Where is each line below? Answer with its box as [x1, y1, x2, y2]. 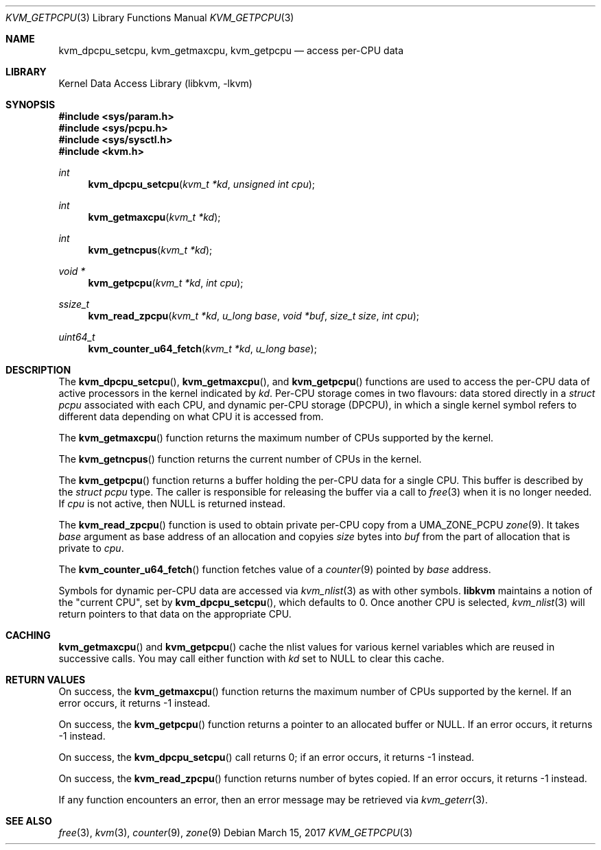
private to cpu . [58, 542, 124, 554]
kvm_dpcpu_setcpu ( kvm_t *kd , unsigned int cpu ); [88, 178, 316, 190]
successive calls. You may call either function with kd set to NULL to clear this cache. [58, 653, 445, 664]
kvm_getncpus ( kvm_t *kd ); [88, 244, 213, 256]
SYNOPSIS [5, 99, 56, 110]
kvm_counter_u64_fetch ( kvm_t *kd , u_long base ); [88, 343, 317, 354]
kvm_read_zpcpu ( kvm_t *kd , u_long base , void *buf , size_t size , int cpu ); [88, 310, 420, 321]
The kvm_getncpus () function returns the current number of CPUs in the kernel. [58, 453, 422, 465]
